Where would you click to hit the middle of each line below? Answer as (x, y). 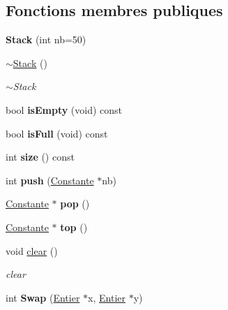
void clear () (32, 250)
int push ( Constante (50, 180)
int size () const (40, 157)
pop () (75, 204)
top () (74, 227)
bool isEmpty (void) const (64, 109)
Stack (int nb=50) (46, 39)
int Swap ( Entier (43, 297)
